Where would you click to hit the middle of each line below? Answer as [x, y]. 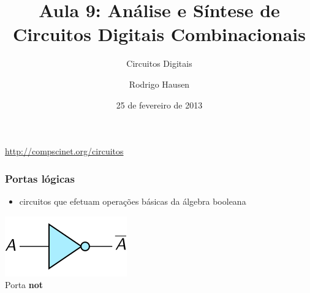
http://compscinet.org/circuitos [64, 151]
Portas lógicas [40, 178]
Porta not [24, 285]
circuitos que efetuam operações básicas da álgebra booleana [133, 201]
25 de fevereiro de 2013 [159, 105]
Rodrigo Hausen [159, 84]
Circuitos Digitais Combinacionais [159, 34]
